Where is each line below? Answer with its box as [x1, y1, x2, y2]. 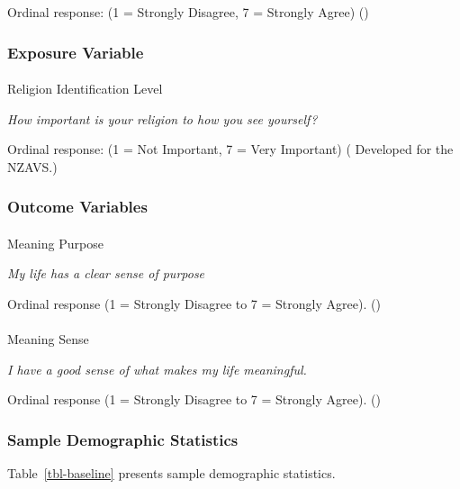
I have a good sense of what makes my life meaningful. [7, 359, 307, 378]
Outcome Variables [7, 195, 148, 218]
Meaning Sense [7, 330, 89, 349]
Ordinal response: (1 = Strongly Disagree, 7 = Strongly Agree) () [7, 3, 369, 21]
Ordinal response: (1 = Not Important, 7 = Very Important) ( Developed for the [7, 140, 454, 158]
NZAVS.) [7, 157, 58, 176]
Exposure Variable [7, 41, 144, 63]
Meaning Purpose [7, 233, 104, 252]
